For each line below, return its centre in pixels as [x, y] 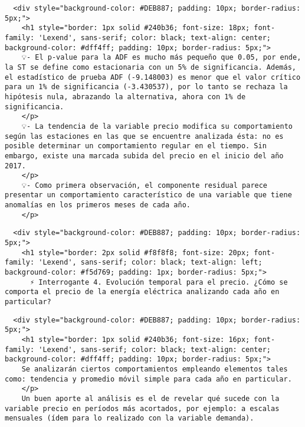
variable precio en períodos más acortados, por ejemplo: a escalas [142, 408]
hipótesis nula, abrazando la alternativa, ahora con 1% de [125, 97]
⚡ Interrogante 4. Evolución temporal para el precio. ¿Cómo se [159, 282]
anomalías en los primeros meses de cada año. [98, 205]
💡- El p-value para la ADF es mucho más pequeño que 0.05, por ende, [161, 58]
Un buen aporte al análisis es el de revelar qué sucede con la [150, 398]
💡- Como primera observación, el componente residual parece [145, 185]
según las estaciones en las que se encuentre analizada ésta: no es [144, 136]
